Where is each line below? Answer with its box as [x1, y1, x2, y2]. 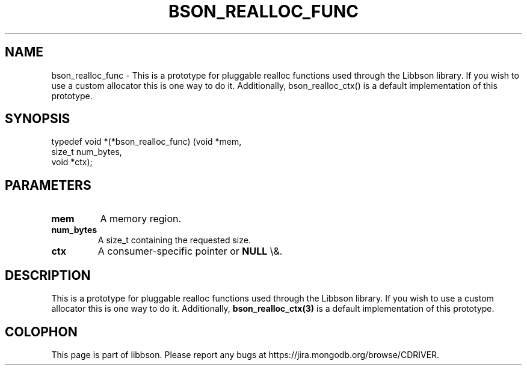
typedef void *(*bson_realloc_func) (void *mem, [51, 136, 242, 147]
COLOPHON [5, 324, 78, 339]
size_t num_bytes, [51, 147, 122, 157]
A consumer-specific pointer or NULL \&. [97, 245, 283, 258]
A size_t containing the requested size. [97, 235, 251, 246]
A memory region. [100, 213, 182, 225]
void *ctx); [51, 157, 93, 168]
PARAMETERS [5, 177, 91, 193]
